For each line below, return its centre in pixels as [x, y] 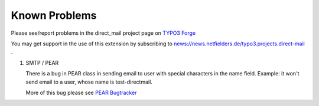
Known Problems [54, 15]
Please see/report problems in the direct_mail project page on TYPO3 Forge [103, 33]
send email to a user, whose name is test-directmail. [89, 82]
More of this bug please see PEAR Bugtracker [81, 92]
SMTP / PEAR [42, 62]
